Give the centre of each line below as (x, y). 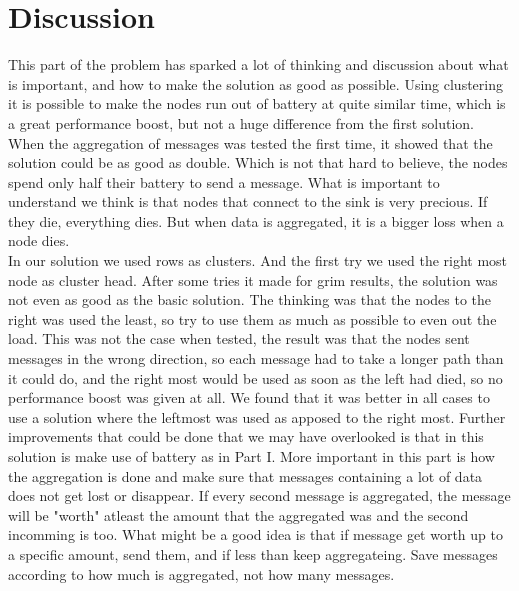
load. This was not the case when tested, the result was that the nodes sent (239, 338)
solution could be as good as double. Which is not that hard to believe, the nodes (258, 162)
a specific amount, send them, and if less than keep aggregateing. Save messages (253, 553)
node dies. (39, 240)
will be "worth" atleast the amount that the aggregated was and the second (238, 514)
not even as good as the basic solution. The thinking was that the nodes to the (250, 299)
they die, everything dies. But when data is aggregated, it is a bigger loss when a (256, 220)
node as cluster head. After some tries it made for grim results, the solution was (253, 279)
